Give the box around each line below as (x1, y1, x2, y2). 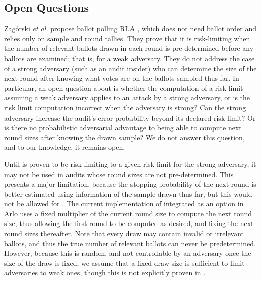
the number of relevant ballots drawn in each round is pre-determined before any (4, 43, 254, 53)
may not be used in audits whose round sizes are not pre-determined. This (4, 168, 234, 179)
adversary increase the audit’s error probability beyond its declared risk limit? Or (4, 112, 256, 123)
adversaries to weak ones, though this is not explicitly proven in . (4, 267, 206, 278)
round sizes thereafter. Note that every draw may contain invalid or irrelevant (4, 228, 244, 239)
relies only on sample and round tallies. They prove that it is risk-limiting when (4, 33, 250, 43)
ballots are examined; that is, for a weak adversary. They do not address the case (4, 52, 255, 63)
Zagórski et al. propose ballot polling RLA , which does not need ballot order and (4, 23, 256, 34)
